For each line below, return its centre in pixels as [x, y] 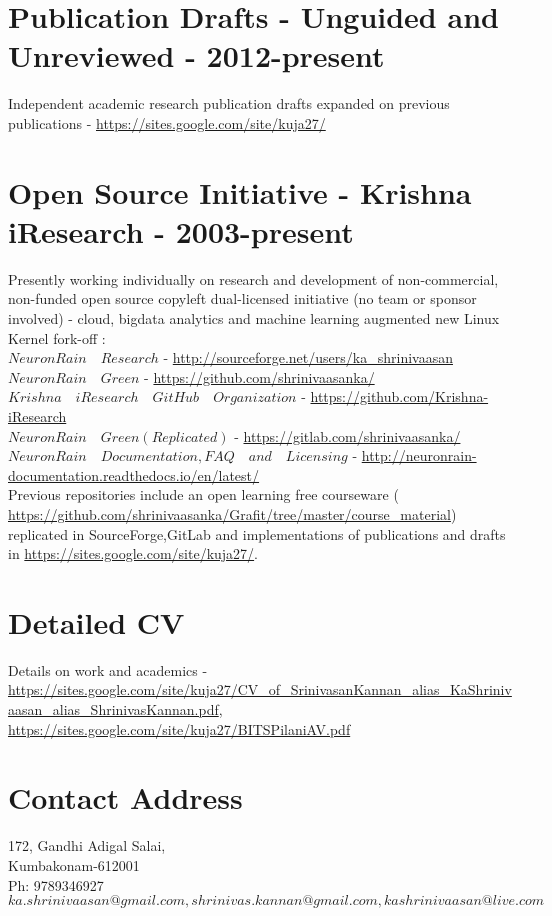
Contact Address [125, 797]
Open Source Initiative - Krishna [240, 191]
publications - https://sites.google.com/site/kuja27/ [167, 122]
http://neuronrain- [419, 455]
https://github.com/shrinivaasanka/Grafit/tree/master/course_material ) [232, 513]
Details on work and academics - [108, 669]
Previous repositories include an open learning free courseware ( [203, 494]
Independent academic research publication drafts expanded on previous [229, 103]
